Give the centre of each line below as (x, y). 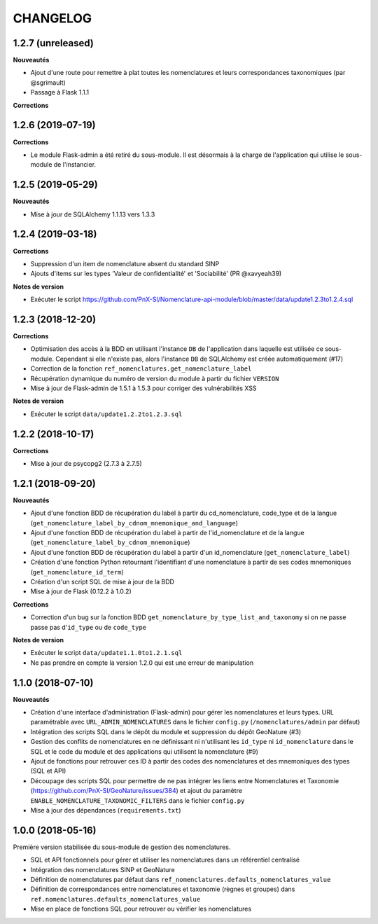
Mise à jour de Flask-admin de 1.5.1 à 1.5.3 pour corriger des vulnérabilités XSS (143, 388)
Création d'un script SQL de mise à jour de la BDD (103, 582)
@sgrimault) (48, 82)
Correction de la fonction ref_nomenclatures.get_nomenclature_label (141, 368)
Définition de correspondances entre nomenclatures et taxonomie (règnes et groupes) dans (163, 889)
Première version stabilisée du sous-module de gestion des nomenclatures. (122, 847)
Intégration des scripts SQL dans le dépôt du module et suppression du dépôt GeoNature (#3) (166, 731)
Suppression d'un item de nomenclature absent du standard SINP (125, 263)
